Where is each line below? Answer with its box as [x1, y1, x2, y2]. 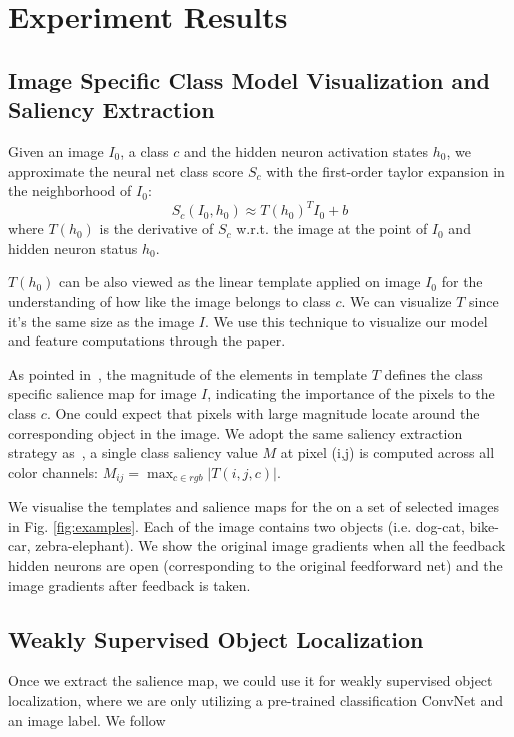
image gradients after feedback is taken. [8, 574, 251, 595]
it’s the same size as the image [8, 310, 195, 331]
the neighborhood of [8, 180, 132, 201]
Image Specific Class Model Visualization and [8, 64, 491, 95]
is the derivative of [99, 218, 214, 239]
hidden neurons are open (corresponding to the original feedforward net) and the [8, 555, 503, 576]
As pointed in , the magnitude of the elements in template [8, 363, 368, 384]
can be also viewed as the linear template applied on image [59, 271, 421, 292]
